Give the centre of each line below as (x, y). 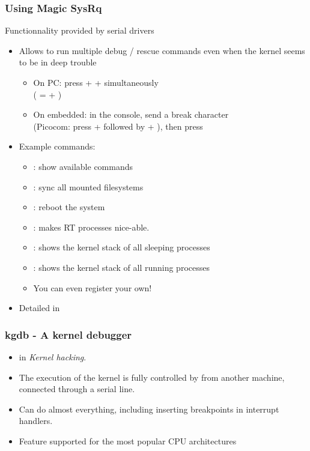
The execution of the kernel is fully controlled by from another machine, (152, 377)
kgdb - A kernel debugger (68, 334)
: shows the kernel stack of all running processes (121, 267)
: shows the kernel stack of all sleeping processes (122, 247)
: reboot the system (69, 207)
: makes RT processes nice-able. (91, 227)
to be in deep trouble (58, 62)
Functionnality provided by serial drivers (80, 30)
